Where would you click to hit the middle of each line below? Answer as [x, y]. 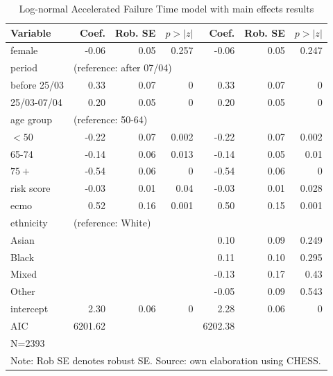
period [24, 68]
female [24, 50]
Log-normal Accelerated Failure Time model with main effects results [166, 8]
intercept [29, 308]
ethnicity [29, 222]
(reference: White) [112, 222]
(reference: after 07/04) [123, 68]
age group [31, 119]
